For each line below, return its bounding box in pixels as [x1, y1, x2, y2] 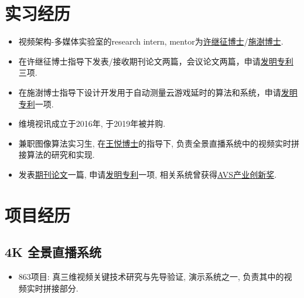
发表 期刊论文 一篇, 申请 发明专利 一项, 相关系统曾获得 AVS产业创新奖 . [18, 168, 277, 180]
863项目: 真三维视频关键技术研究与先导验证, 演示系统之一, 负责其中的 [18, 270, 284, 283]
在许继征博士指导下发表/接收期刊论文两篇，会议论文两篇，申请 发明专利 [18, 55, 293, 67]
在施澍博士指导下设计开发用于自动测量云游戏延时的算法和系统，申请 [18, 86, 281, 98]
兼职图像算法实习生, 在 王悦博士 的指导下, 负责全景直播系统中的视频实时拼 [18, 137, 299, 149]
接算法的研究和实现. [18, 148, 95, 161]
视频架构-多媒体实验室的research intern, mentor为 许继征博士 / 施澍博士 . [18, 35, 283, 48]
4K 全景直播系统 [5, 243, 102, 261]
